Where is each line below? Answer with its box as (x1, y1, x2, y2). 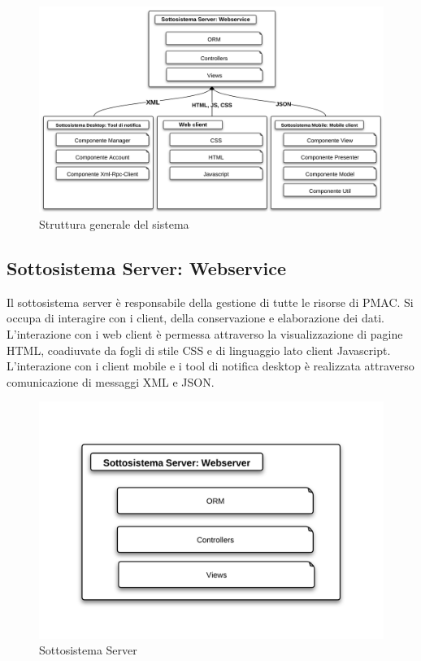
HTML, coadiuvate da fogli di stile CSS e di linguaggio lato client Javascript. (7, 341, 391, 358)
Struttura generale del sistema (39, 216, 189, 232)
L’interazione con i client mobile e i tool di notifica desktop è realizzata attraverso (7, 357, 414, 374)
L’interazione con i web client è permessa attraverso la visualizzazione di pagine (7, 325, 403, 342)
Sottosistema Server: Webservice (7, 255, 286, 280)
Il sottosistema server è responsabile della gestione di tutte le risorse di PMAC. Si (7, 293, 414, 310)
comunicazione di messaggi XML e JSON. (7, 373, 215, 390)
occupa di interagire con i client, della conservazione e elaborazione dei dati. (7, 309, 384, 326)
